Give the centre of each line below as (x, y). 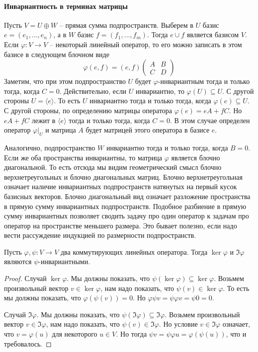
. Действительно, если (93, 91)
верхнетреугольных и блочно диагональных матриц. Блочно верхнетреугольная (123, 176)
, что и (236, 334)
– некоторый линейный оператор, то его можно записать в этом (146, 44)
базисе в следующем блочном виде (57, 54)
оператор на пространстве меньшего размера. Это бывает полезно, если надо (121, 225)
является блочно (196, 157)
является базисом (213, 35)
